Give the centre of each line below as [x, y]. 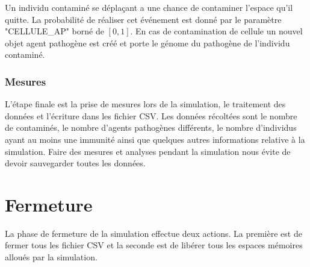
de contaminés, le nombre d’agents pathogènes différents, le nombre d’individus [151, 127]
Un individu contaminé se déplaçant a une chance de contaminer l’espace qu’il [149, 7]
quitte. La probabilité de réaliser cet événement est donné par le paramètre [143, 19]
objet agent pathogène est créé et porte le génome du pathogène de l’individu [147, 42]
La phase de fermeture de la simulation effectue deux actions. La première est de [153, 233]
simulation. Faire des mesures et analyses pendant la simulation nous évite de [148, 151]
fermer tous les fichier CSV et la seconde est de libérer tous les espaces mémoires [154, 245]
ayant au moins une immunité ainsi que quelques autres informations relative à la [155, 139]
